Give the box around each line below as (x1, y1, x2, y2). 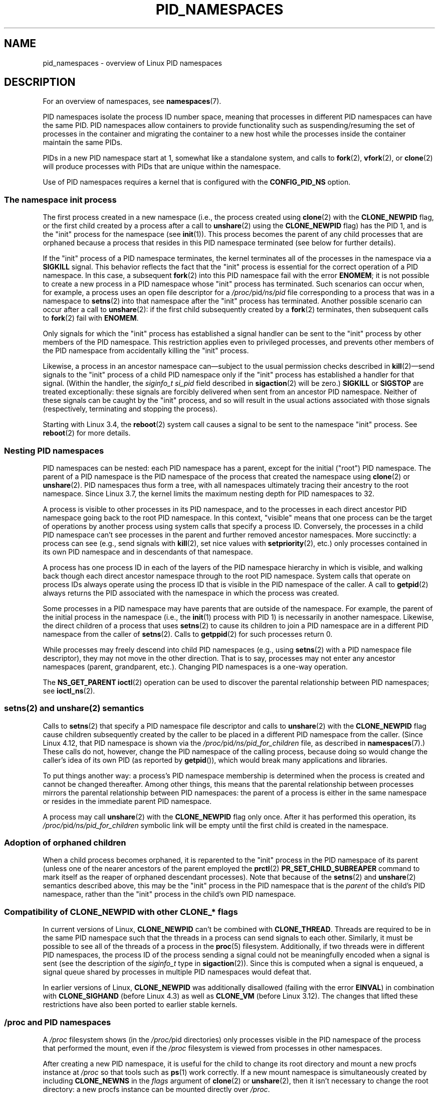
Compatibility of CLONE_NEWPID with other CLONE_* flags (4, 906, 238, 917)
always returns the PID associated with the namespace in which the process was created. (43, 588, 339, 597)
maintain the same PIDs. (43, 138, 123, 147)
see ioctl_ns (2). (43, 686, 95, 695)
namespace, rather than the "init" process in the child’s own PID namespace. (43, 890, 296, 899)
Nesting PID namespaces (4, 445, 104, 456)
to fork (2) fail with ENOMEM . (43, 314, 139, 323)
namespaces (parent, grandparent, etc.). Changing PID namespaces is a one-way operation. (43, 662, 348, 671)
